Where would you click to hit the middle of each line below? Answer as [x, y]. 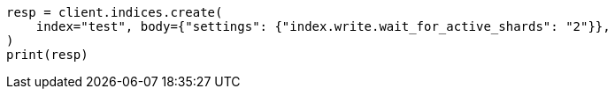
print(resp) [47, 55]
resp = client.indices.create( [115, 12]
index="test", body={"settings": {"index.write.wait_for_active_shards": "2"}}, [323, 26]
